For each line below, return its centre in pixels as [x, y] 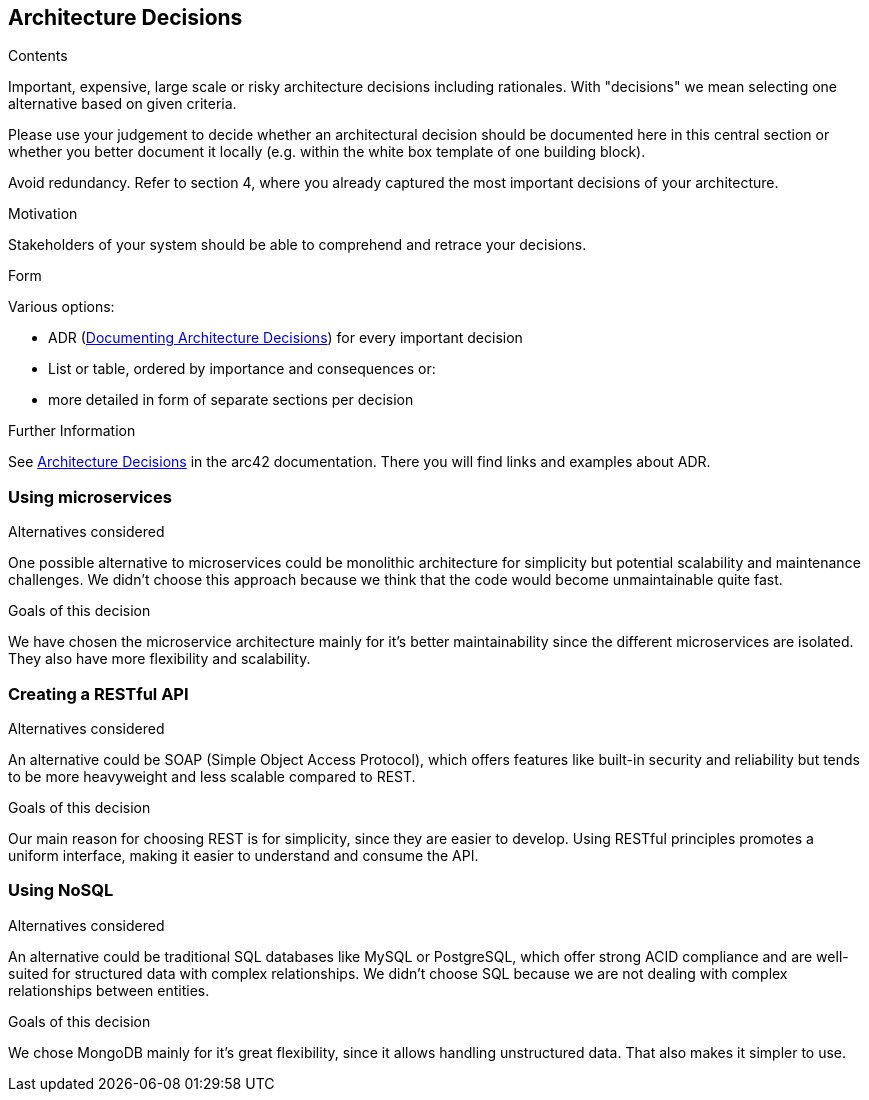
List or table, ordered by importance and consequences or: [242, 369]
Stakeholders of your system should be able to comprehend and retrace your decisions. [297, 245]
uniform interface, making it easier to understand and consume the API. [243, 855]
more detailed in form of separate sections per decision [231, 400]
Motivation [43, 214]
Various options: [61, 307]
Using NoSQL [61, 890]
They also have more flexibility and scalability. [159, 659]
